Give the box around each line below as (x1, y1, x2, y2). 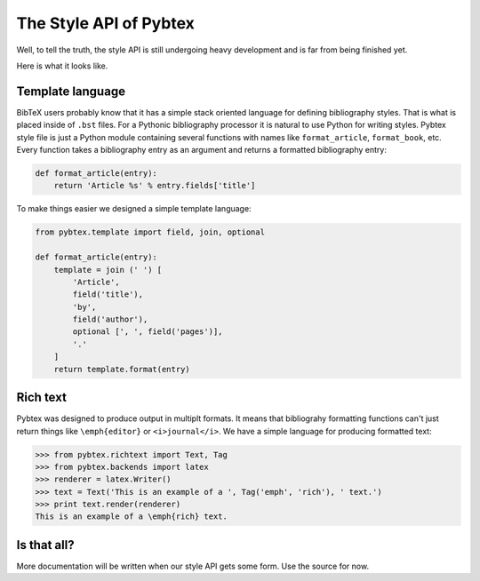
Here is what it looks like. (16, 60, 108, 71)
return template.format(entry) (53, 364, 190, 374)
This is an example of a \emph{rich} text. (35, 512, 228, 521)
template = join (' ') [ (53, 265, 163, 275)
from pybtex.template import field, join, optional (35, 227, 266, 237)
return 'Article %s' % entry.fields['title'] (53, 180, 256, 191)
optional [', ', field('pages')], (72, 327, 223, 337)
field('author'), (72, 314, 148, 324)
